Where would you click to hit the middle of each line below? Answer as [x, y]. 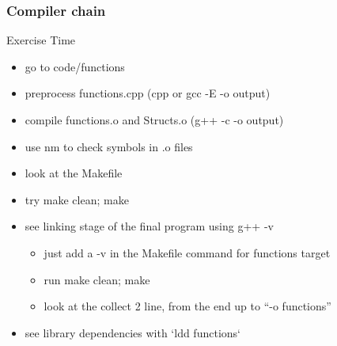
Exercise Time [41, 40]
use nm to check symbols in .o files [109, 146]
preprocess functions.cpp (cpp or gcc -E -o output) [148, 93]
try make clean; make [77, 199]
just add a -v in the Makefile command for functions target [187, 252]
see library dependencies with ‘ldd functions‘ [133, 332]
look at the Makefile [74, 173]
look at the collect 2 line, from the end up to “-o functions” [187, 306]
